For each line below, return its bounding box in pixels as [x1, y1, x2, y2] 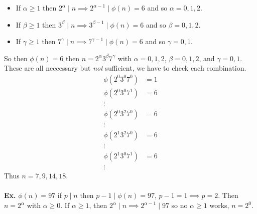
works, [209, 200, 229, 210]
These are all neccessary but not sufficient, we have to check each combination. [4, 63, 246, 73]
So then [4, 53, 28, 63]
